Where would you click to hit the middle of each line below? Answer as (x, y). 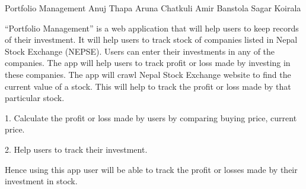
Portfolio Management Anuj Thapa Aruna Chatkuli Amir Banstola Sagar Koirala (153, 8)
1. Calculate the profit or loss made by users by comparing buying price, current (151, 117)
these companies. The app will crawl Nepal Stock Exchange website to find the (148, 74)
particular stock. (35, 98)
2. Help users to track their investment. (76, 149)
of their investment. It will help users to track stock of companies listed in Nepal (151, 40)
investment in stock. (41, 181)
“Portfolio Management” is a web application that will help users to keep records (152, 28)
